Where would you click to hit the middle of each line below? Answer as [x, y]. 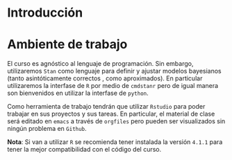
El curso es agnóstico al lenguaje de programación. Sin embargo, [100, 64]
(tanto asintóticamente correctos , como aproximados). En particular [105, 78]
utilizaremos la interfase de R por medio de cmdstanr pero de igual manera [113, 86]
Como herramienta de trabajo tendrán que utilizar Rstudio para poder [106, 107]
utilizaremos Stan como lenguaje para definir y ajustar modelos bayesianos [115, 71]
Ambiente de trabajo [67, 45]
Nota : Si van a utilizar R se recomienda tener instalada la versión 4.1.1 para [115, 142]
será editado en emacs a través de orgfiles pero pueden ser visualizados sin [116, 121]
